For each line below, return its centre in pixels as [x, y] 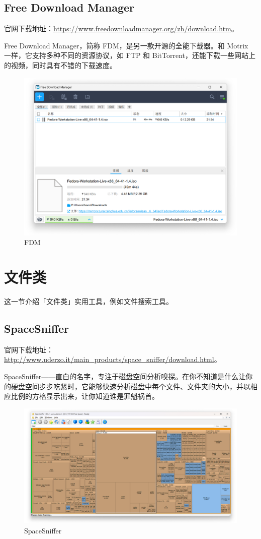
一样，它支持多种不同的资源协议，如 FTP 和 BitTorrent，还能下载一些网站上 [130, 55]
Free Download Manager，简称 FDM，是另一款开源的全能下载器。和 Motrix [126, 45]
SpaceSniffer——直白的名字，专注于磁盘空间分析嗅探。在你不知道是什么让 [125, 376]
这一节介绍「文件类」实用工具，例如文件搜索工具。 [89, 301]
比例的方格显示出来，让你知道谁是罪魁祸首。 [85, 396]
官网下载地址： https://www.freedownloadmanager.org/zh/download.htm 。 [121, 28]
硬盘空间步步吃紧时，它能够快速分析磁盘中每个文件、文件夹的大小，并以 [130, 386]
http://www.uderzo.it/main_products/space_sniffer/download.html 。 [113, 359]
